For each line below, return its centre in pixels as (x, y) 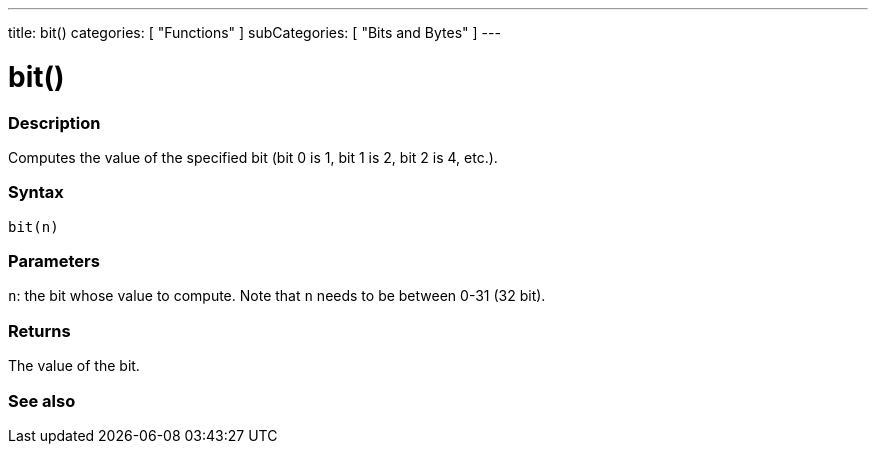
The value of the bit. (74, 366)
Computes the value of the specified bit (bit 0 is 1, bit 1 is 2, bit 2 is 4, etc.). (253, 157)
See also (42, 400)
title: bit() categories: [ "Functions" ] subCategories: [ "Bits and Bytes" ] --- (254, 32)
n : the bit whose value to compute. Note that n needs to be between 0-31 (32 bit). (277, 296)
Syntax (36, 192)
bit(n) (33, 226)
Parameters (54, 261)
